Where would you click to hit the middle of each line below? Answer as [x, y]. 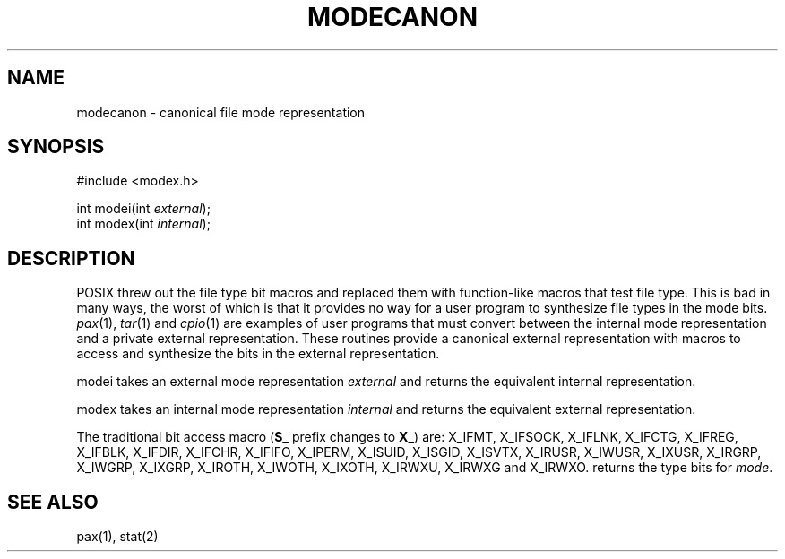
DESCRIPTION [71, 258]
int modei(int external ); [143, 209]
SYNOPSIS [56, 147]
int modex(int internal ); [143, 224]
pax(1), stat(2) [117, 537]
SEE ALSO [53, 502]
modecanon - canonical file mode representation [221, 112]
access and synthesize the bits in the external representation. [258, 354]
